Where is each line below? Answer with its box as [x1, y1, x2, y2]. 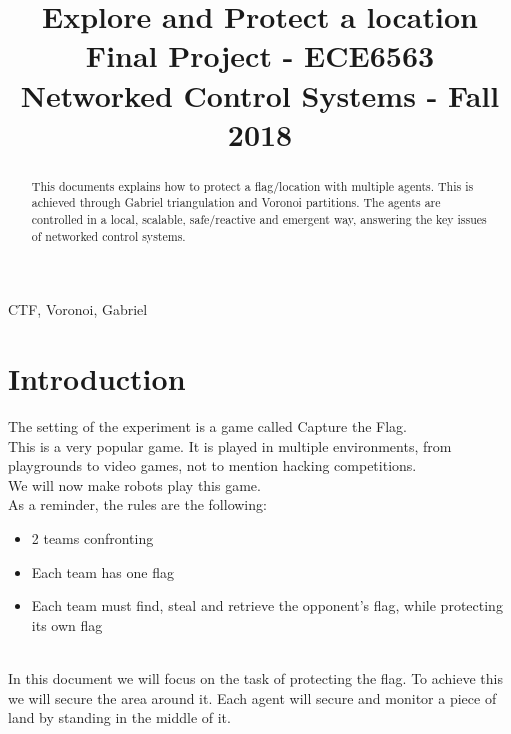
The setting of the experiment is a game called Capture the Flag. [8, 416, 407, 437]
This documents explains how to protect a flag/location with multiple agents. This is [31, 177, 474, 194]
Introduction [8, 358, 186, 399]
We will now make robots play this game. [8, 474, 261, 495]
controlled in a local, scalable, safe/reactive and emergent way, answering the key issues [31, 211, 487, 228]
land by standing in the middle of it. [8, 707, 231, 728]
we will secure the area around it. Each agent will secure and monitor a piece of [8, 687, 497, 708]
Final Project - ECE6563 [85, 35, 435, 76]
